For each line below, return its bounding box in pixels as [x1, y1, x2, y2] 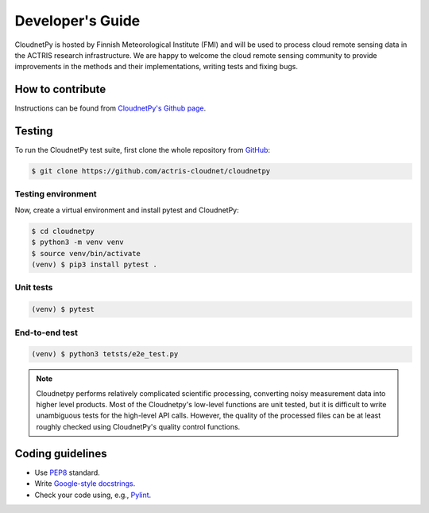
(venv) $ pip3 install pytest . [31, 260, 158, 270]
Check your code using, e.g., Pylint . [34, 490, 152, 499]
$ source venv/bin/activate [31, 249, 141, 258]
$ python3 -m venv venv [31, 238, 125, 247]
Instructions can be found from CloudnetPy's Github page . [14, 103, 207, 113]
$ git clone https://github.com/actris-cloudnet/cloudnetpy [31, 167, 271, 176]
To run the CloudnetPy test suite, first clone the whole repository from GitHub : [14, 146, 270, 155]
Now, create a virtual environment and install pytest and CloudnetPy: [14, 205, 239, 215]
